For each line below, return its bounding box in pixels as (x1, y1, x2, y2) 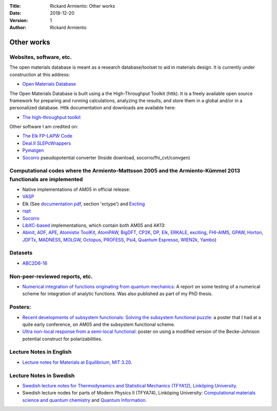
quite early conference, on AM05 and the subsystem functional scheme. (22, 321, 175, 327)
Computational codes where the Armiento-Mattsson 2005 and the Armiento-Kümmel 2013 (9, 167, 241, 174)
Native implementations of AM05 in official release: (22, 186, 131, 192)
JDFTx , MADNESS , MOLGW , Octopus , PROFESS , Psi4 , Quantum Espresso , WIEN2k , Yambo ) (22, 237, 216, 243)
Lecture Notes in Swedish (9, 372, 75, 379)
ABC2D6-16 (22, 260, 48, 266)
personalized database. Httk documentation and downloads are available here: (9, 105, 176, 111)
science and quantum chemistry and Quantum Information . (22, 397, 147, 403)
